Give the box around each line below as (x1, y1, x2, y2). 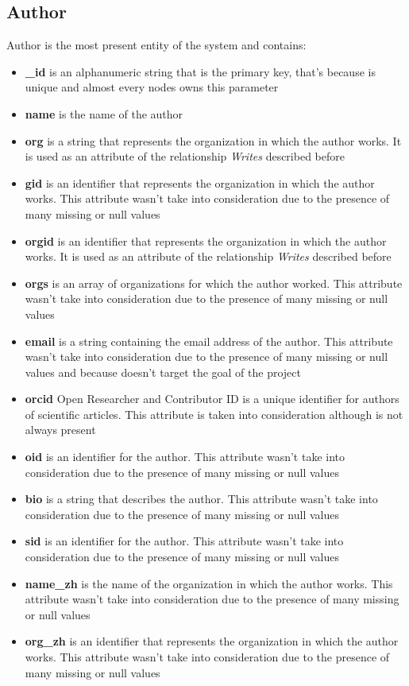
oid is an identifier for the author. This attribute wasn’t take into (25, 448, 345, 465)
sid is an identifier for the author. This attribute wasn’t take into (25, 533, 344, 549)
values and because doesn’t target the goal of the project (25, 363, 301, 380)
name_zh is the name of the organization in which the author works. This (25, 575, 393, 591)
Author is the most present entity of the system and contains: (6, 37, 307, 53)
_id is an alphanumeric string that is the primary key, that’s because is (25, 63, 376, 79)
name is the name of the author (25, 105, 183, 122)
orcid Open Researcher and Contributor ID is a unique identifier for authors (25, 390, 399, 407)
